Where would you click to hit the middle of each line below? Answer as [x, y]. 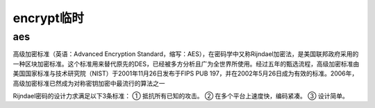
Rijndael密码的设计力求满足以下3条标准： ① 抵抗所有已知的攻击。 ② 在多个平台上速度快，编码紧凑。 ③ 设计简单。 [181, 96]
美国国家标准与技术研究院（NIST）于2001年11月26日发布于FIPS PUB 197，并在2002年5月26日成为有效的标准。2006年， [185, 73]
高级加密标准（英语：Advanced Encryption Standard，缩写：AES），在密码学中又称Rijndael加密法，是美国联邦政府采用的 [186, 54]
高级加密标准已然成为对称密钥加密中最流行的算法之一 [89, 83]
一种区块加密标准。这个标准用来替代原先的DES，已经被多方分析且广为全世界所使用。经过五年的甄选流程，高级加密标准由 [186, 64]
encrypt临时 [49, 18]
